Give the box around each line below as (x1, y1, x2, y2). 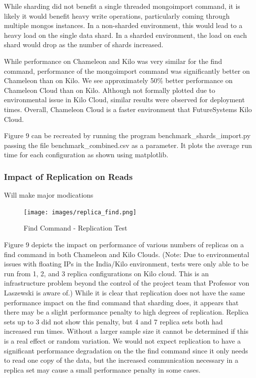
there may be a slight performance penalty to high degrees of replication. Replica (4, 307, 249, 317)
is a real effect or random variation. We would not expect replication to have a (4, 335, 241, 346)
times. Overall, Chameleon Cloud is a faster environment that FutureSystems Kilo (4, 104, 252, 114)
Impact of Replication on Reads (4, 170, 133, 182)
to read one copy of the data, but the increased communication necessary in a (4, 355, 238, 365)
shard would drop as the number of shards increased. (4, 39, 163, 50)
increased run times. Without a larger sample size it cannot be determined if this (4, 326, 249, 336)
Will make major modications (4, 190, 94, 200)
